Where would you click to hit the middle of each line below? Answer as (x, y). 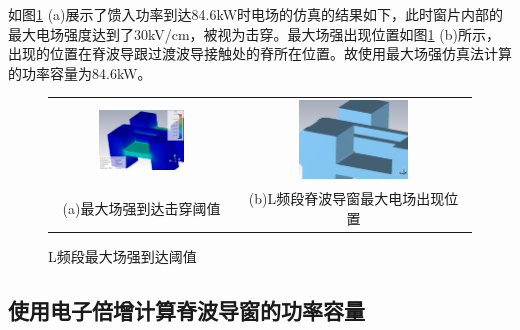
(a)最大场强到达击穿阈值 (141, 208)
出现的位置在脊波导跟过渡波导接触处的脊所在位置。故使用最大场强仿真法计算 (260, 53)
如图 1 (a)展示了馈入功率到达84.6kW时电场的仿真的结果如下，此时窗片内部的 (256, 14)
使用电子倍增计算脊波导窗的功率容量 (186, 309)
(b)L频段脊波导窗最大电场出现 (346, 198)
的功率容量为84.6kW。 (80, 72)
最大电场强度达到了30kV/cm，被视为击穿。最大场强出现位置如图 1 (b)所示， (254, 33)
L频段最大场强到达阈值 (122, 255)
